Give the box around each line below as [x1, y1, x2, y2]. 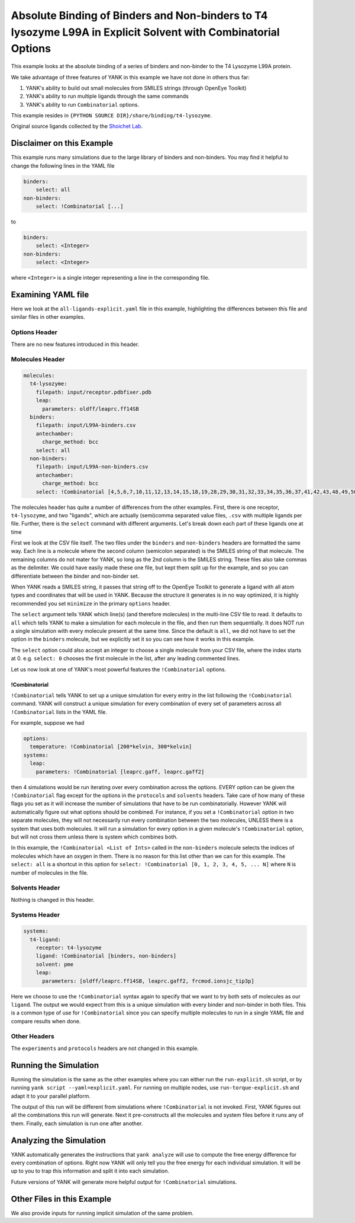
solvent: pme [35, 961, 74, 968]
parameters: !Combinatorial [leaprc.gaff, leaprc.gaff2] [35, 768, 205, 775]
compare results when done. [11, 1017, 81, 1024]
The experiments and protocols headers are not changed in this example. [11, 1045, 199, 1052]
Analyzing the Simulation [11, 1135, 106, 1145]
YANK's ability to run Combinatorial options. [25, 101, 139, 108]
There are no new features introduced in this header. [11, 341, 140, 348]
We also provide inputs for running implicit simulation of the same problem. [11, 1209, 194, 1216]
